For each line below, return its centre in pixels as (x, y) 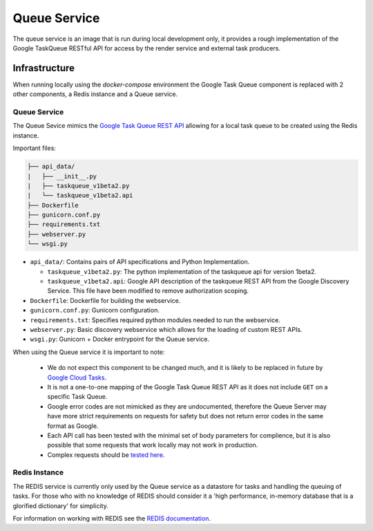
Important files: (35, 148)
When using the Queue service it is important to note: (89, 352)
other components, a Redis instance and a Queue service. (95, 94)
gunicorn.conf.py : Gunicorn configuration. (95, 310)
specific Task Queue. (77, 397)
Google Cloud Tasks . (77, 378)
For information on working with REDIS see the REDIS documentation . (112, 518)
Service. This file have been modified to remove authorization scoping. (148, 291)
